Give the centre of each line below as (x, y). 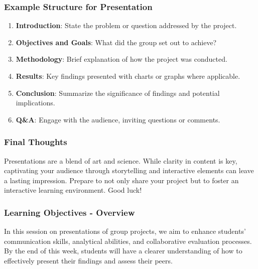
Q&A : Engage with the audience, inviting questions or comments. (118, 119)
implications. (35, 103)
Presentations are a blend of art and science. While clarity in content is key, (121, 160)
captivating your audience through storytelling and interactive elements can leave (129, 170)
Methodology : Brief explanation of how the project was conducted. (121, 59)
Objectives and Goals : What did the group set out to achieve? (116, 42)
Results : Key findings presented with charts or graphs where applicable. (128, 76)
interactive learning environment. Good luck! (73, 190)
